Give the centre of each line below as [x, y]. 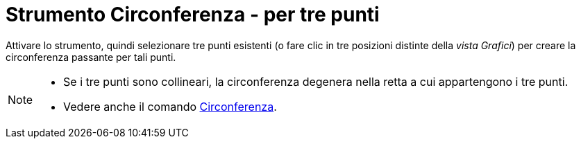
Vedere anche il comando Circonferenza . [170, 106]
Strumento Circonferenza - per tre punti [193, 15]
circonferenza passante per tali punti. [91, 57]
